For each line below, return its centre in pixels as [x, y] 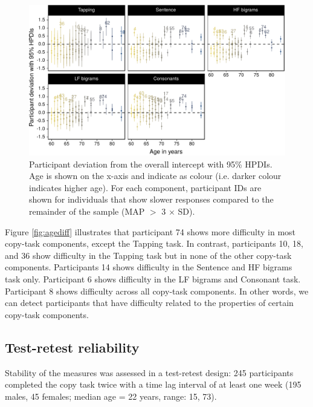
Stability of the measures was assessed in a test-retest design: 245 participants [149, 372]
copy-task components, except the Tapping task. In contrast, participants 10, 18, [154, 243]
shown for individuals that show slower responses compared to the [151, 199]
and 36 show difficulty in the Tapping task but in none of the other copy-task [148, 255]
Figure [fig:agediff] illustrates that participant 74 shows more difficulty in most [150, 231]
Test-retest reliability [72, 347]
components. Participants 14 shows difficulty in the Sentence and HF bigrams [149, 267]
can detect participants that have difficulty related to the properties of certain [149, 303]
